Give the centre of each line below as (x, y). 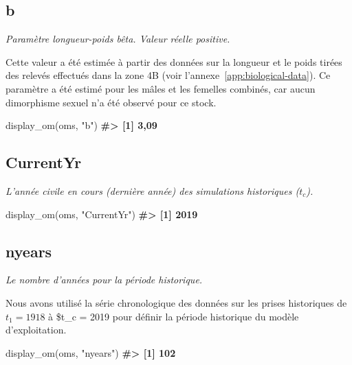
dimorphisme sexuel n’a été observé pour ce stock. (111, 102)
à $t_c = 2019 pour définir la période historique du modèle (174, 316)
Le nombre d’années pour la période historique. (104, 280)
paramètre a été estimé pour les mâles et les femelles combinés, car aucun (161, 88)
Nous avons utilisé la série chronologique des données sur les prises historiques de (176, 302)
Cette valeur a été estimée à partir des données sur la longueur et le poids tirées (174, 61)
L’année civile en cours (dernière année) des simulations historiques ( (153, 190)
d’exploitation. (36, 330)
